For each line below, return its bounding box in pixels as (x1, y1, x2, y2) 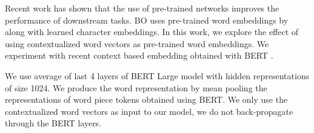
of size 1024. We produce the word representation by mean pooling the (5, 81, 267, 94)
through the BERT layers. (5, 117, 102, 129)
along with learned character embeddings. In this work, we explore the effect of (5, 25, 299, 38)
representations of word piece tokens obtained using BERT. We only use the (5, 93, 288, 106)
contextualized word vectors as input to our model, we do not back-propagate (5, 105, 293, 117)
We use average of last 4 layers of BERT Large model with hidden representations (5, 69, 310, 82)
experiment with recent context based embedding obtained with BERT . (5, 49, 273, 62)
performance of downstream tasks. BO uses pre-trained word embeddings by (5, 13, 289, 26)
